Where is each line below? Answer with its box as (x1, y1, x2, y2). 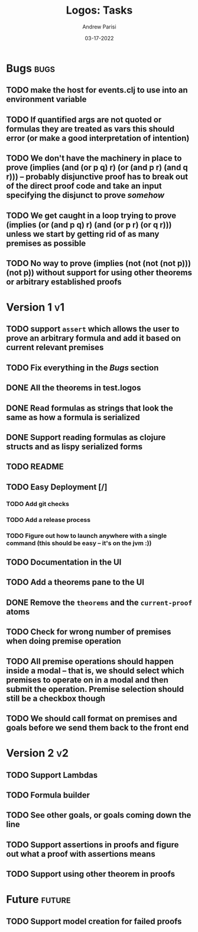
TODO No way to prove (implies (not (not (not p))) (6, 258, 191, 268)
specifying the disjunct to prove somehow (6, 190, 164, 200)
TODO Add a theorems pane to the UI (6, 577, 145, 587)
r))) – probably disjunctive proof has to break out (6, 172, 188, 182)
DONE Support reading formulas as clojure (6, 433, 166, 443)
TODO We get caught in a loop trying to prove (6, 210, 176, 220)
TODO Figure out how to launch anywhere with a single (6, 531, 167, 540)
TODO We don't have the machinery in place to (6, 153, 182, 164)
